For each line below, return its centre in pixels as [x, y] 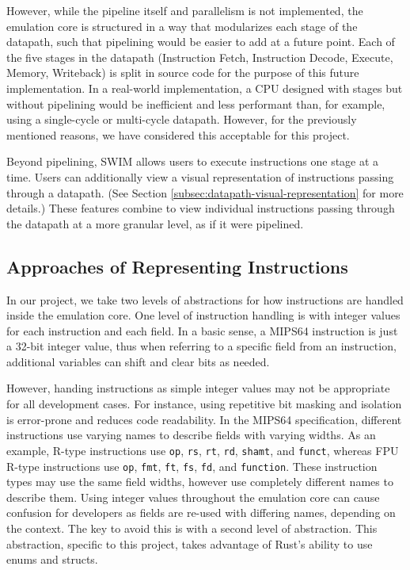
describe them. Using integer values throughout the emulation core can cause [193, 497]
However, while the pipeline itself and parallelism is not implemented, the [185, 10]
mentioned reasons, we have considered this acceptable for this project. [178, 134]
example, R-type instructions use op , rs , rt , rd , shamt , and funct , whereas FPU [203, 450]
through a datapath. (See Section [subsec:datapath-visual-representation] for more [205, 192]
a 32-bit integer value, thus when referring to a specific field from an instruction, [201, 346]
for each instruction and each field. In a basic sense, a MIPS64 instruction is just [202, 330]
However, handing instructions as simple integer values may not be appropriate [198, 388]
